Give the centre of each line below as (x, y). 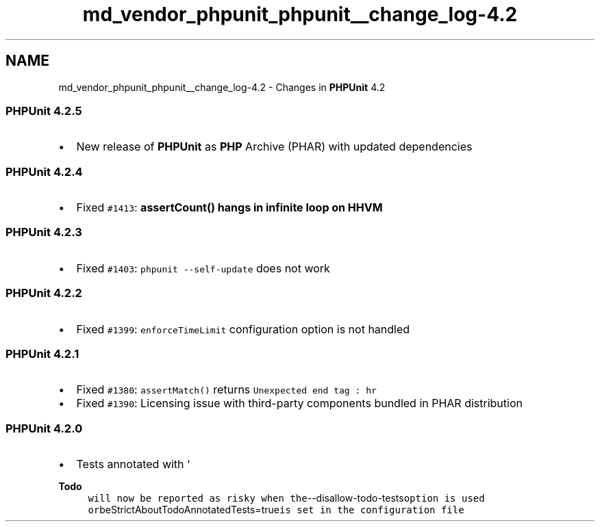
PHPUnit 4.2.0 (44, 428)
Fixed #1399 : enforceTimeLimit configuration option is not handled (243, 329)
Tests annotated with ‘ (133, 464)
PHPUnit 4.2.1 (42, 354)
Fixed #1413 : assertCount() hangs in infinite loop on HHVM (229, 208)
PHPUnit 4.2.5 (44, 111)
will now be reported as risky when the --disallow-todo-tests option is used (286, 498)
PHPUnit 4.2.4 (44, 171)
